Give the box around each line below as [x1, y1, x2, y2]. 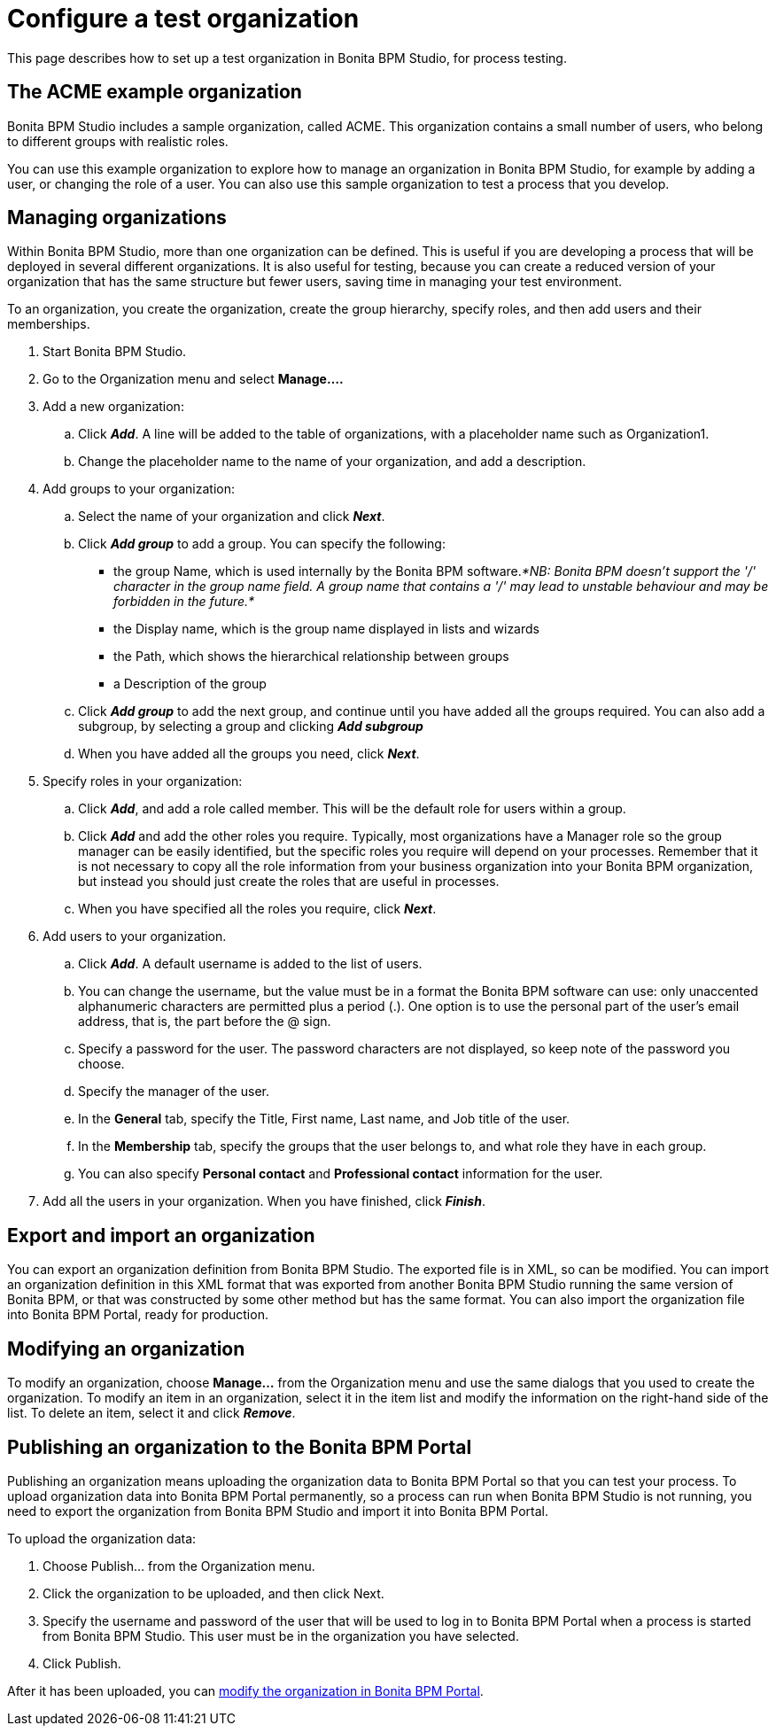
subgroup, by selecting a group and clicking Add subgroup [78, 719, 423, 734]
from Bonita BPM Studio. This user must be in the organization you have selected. [43, 1628, 519, 1644]
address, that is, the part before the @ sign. [78, 1014, 331, 1030]
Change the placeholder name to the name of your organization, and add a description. [78, 454, 586, 470]
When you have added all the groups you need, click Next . [78, 746, 420, 762]
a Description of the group [113, 676, 267, 692]
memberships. [7, 316, 90, 332]
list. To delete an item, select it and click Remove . [7, 1405, 296, 1421]
